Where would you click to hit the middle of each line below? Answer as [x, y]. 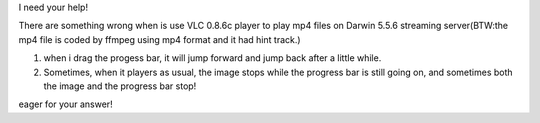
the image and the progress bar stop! [120, 86]
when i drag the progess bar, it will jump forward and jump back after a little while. [212, 58]
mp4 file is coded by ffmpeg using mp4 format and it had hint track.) [159, 39]
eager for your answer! [66, 104]
